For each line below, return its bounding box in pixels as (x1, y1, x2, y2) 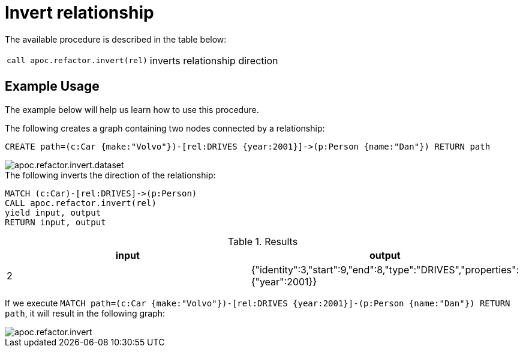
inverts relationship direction (149, 54, 278, 67)
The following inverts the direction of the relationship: (5, 169, 216, 180)
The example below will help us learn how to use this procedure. (5, 104, 259, 115)
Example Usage (5, 79, 100, 94)
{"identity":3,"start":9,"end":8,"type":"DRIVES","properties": (251, 263, 519, 276)
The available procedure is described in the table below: (5, 34, 227, 44)
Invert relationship (5, 2, 154, 23)
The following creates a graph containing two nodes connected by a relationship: (5, 123, 325, 133)
